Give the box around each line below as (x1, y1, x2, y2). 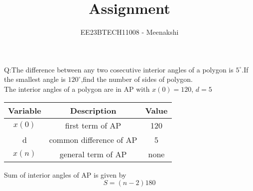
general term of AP (59, 148, 127, 160)
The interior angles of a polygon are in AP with (4, 83, 150, 94)
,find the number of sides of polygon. (81, 74, 193, 84)
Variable (8, 104, 41, 116)
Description (70, 104, 117, 116)
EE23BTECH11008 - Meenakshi (80, 27, 179, 37)
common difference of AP (49, 133, 137, 145)
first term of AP (65, 119, 122, 131)
